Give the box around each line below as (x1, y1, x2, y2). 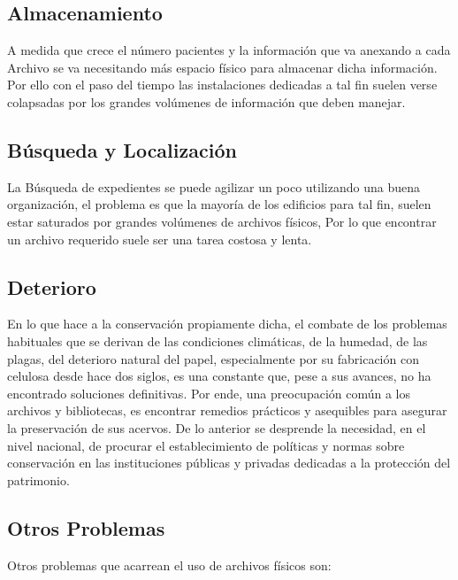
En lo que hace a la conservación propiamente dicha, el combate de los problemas (7, 314, 447, 333)
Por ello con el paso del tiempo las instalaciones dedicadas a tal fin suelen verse (7, 75, 438, 94)
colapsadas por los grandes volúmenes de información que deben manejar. (7, 92, 406, 111)
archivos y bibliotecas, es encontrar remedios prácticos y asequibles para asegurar (7, 401, 447, 420)
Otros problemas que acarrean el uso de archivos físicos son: (7, 555, 332, 574)
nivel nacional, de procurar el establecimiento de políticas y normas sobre (7, 436, 405, 454)
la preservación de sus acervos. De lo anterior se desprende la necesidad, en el (7, 418, 426, 437)
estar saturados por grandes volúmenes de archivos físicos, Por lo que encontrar (7, 212, 437, 230)
